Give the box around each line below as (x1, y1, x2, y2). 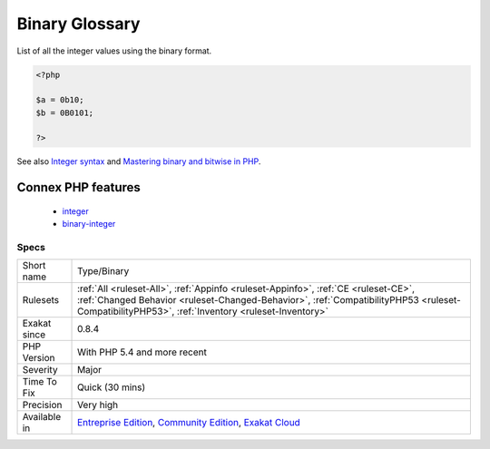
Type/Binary (77, 265, 130, 278)
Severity (22, 364, 58, 376)
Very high (77, 399, 119, 412)
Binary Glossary (16, 14, 141, 34)
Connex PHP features (16, 180, 141, 195)
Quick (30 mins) (77, 381, 146, 394)
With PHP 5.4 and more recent (77, 346, 208, 358)
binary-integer (62, 219, 116, 229)
